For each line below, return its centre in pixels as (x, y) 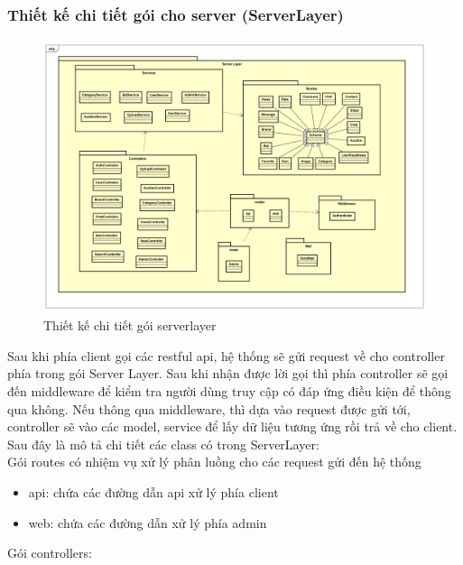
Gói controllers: (50, 553)
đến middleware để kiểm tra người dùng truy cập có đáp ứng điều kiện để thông (229, 390)
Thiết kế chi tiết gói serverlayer (130, 325)
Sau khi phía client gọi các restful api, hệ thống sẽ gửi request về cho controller (226, 355)
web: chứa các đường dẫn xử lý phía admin (148, 522)
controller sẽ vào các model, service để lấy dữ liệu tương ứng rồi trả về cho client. (232, 426)
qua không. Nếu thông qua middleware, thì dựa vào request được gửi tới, (209, 408)
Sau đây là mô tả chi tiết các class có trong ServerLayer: (163, 444)
